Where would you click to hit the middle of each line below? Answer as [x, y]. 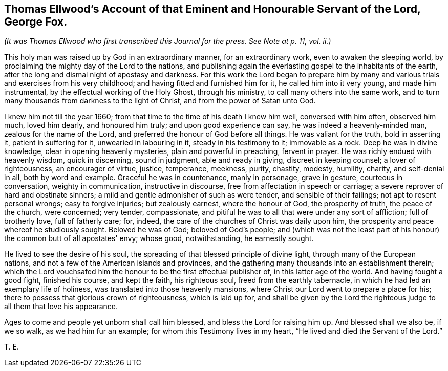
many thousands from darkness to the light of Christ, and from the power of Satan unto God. [160, 101]
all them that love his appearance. [61, 307]
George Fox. [36, 22]
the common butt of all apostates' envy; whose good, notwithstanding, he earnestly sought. [159, 238]
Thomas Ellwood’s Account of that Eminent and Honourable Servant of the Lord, [212, 9]
